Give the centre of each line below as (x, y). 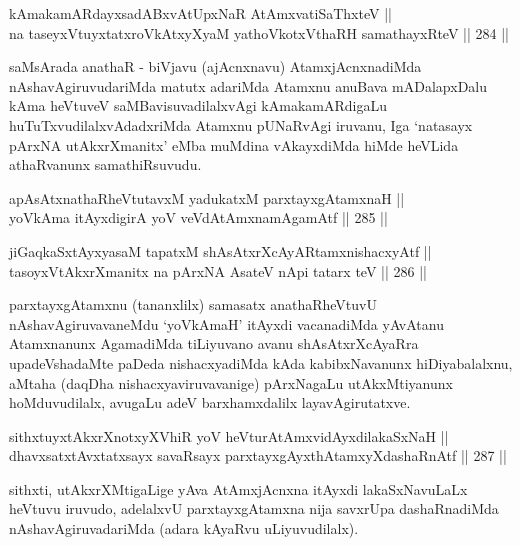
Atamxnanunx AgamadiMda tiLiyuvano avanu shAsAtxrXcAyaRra (214, 343)
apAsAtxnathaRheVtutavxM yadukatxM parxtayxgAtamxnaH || (207, 197)
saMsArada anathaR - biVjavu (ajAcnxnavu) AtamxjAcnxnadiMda (215, 66)
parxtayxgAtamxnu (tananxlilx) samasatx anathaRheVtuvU (193, 304)
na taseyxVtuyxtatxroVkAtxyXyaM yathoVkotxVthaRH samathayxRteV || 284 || (259, 32)
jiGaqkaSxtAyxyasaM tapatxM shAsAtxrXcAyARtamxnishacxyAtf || (220, 250)
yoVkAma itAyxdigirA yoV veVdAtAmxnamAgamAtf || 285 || (198, 217)
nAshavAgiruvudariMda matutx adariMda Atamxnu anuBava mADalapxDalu (248, 85)
